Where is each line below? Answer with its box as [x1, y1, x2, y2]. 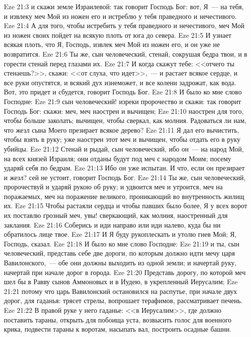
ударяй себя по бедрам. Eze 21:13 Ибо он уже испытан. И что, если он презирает [4, 163, 245, 173]
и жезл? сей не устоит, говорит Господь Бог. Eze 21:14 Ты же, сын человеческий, [4, 172, 246, 182]
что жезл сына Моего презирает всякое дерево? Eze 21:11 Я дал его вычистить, [4, 124, 239, 135]
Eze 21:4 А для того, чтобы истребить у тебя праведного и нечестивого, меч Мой [4, 20, 245, 31]
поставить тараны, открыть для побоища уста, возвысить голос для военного [4, 314, 232, 324]
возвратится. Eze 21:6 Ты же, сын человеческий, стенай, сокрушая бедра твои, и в [4, 48, 248, 59]
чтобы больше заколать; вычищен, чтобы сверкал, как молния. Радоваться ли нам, [4, 115, 247, 125]
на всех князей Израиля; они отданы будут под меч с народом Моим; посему [4, 153, 231, 163]
